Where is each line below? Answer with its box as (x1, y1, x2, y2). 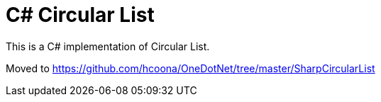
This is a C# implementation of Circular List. (6, 40, 210, 52)
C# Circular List (6, 3, 155, 27)
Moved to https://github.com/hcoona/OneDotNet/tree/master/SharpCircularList (6, 62, 375, 74)
